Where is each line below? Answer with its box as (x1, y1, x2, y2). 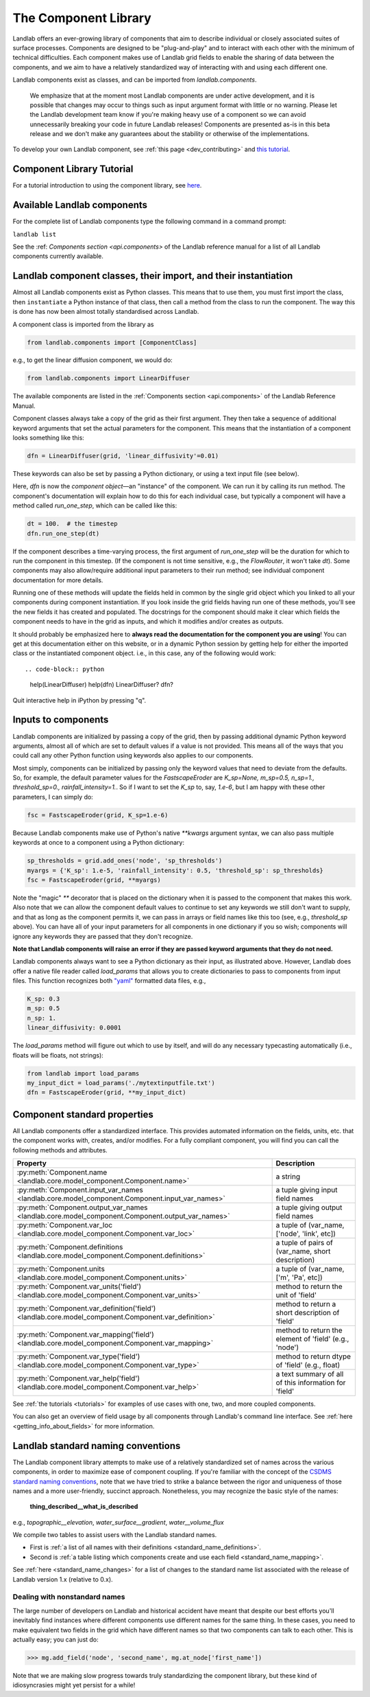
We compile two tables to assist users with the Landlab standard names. (12, 1531, 217, 1539)
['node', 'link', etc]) (275, 1229, 336, 1239)
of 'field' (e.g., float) (275, 1360, 341, 1370)
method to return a (275, 1299, 336, 1309)
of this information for (275, 1378, 346, 1387)
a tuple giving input (275, 1185, 338, 1195)
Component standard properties (12, 1108, 154, 1120)
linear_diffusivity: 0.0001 (27, 1024, 121, 1032)
